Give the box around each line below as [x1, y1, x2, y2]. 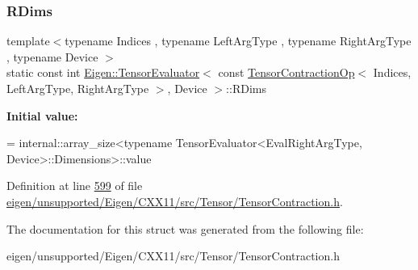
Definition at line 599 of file [6, 177, 143, 194]
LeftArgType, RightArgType [6, 80, 149, 96]
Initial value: [6, 107, 78, 124]
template [6, 32, 50, 49]
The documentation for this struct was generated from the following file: [6, 220, 364, 237]
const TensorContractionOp [218, 64, 355, 81]
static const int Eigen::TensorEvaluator [6, 64, 200, 81]
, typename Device [6, 48, 98, 65]
